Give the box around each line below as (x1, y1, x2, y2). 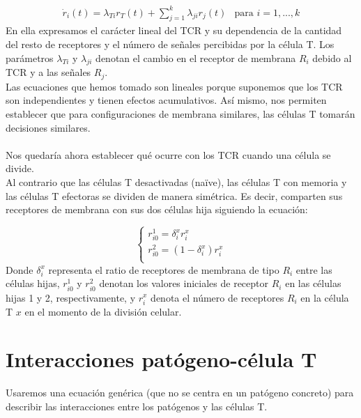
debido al (312, 50, 352, 65)
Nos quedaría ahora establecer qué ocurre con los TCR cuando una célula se (6, 147, 331, 162)
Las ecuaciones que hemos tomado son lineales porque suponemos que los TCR (6, 79, 343, 93)
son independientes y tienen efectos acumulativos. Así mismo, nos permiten (6, 93, 327, 107)
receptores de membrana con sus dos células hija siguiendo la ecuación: (6, 202, 308, 217)
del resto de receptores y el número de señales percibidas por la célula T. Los (6, 36, 335, 51)
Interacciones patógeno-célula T (6, 345, 317, 373)
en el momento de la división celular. (24, 304, 182, 318)
